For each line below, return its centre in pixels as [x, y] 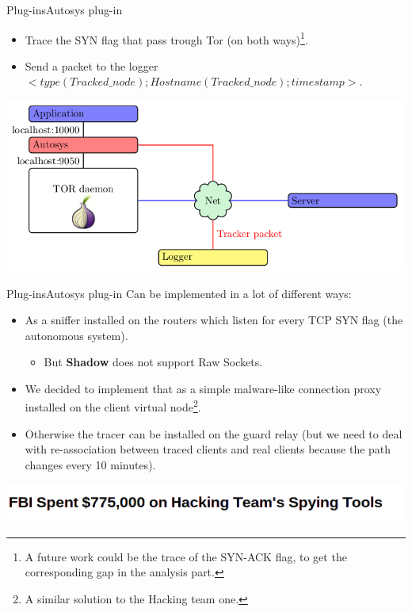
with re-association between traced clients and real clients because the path [208, 449]
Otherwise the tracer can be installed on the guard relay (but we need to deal [214, 433]
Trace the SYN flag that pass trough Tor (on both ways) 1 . [166, 38]
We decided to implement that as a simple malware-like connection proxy [203, 388]
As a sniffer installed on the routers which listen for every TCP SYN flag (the [214, 320]
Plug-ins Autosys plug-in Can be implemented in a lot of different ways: [179, 293]
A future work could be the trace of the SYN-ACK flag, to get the [186, 556]
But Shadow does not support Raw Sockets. [153, 362]
